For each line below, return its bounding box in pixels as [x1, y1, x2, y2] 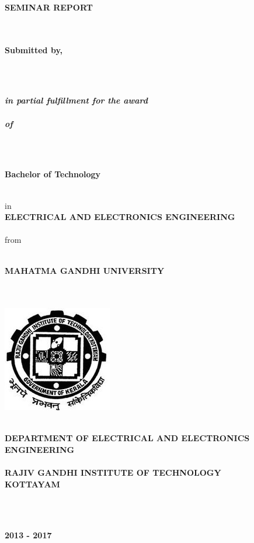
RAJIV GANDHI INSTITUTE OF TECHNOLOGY [5, 466, 221, 479]
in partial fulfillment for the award [5, 94, 148, 106]
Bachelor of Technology [5, 168, 101, 180]
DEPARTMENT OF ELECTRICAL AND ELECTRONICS [5, 432, 250, 444]
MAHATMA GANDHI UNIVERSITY [5, 264, 165, 277]
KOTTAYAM [5, 477, 60, 490]
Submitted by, [5, 43, 63, 56]
